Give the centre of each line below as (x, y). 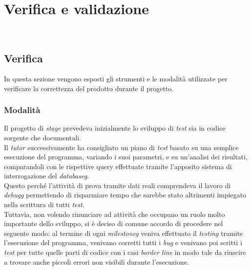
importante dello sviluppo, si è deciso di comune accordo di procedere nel (114, 223)
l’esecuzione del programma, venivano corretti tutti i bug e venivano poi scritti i (123, 242)
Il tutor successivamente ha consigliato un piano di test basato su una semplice (121, 147)
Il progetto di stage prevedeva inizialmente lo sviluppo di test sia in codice (115, 128)
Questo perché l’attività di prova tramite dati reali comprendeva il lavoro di (117, 185)
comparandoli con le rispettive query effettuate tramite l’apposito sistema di (118, 166)
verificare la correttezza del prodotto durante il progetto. (89, 88)
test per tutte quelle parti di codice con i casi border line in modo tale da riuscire (125, 252)
